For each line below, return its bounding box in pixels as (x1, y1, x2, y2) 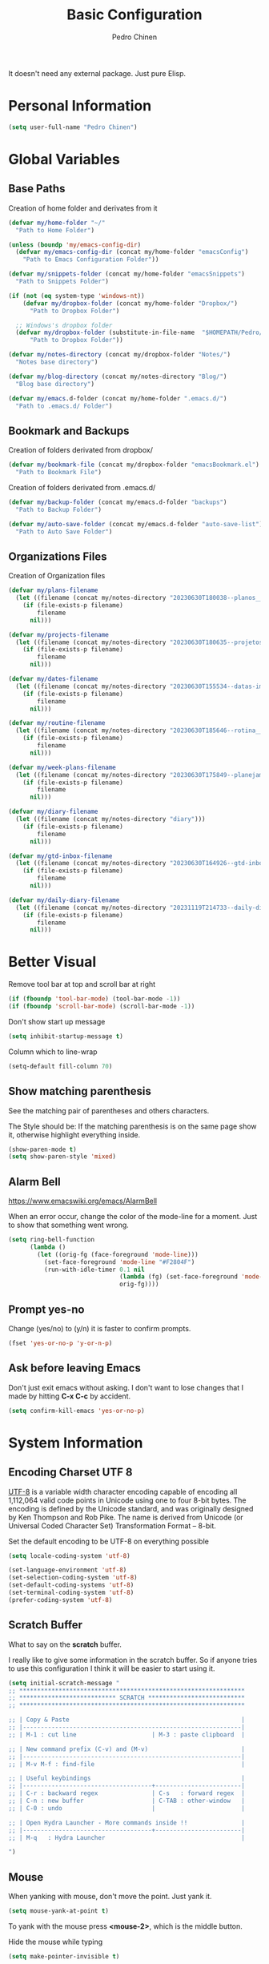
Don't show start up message (8, 1016, 106, 1026)
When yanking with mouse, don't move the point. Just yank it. (8, 1892, 212, 1902)
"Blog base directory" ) (15, 380, 94, 388)
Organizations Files (8, 549, 107, 563)
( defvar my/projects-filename (8, 630, 110, 638)
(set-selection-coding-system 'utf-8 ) (8, 1574, 138, 1582)
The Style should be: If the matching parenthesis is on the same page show (8, 1121, 258, 1131)
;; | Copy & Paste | (8, 1716, 246, 1724)
